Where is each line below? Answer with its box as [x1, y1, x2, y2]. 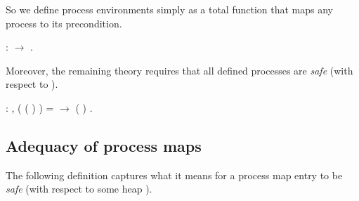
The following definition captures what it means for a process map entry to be [6, 167, 343, 182]
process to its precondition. [6, 15, 122, 30]
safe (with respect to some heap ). [6, 181, 152, 196]
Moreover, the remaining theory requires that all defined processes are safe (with [6, 63, 353, 77]
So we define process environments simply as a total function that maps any [6, 2, 334, 16]
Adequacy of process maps [6, 134, 202, 156]
